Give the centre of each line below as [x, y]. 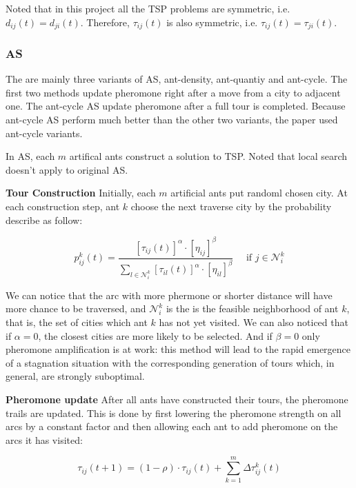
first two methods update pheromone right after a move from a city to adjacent [173, 92]
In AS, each [30, 156]
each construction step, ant [63, 206]
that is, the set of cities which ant [77, 322]
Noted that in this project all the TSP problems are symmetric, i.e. [148, 8]
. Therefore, [105, 22]
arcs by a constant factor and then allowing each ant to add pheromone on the [172, 426]
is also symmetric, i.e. [212, 22]
